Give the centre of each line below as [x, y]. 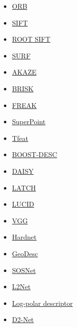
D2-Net [23, 319]
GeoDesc [25, 253]
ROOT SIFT [31, 39]
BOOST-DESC [35, 154]
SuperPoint [29, 122]
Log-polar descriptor [42, 303]
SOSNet [24, 270]
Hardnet [24, 237]
